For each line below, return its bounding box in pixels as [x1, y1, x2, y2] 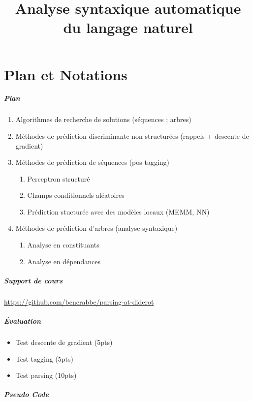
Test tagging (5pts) [15, 353, 74, 364]
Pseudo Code [4, 389, 49, 400]
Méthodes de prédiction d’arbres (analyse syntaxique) [15, 223, 178, 233]
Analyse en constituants [27, 240, 99, 250]
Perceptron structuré [27, 173, 90, 184]
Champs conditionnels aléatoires [27, 190, 125, 200]
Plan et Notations [4, 64, 127, 84]
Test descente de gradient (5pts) [15, 337, 113, 347]
